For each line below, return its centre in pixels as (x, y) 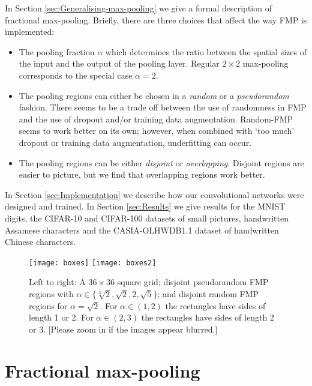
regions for (48, 305)
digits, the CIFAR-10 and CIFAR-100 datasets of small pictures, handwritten (147, 218)
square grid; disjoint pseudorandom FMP (193, 282)
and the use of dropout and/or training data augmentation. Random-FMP (156, 119)
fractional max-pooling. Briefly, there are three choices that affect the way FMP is (156, 20)
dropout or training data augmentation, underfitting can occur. (135, 142)
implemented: (30, 32)
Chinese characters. (40, 242)
